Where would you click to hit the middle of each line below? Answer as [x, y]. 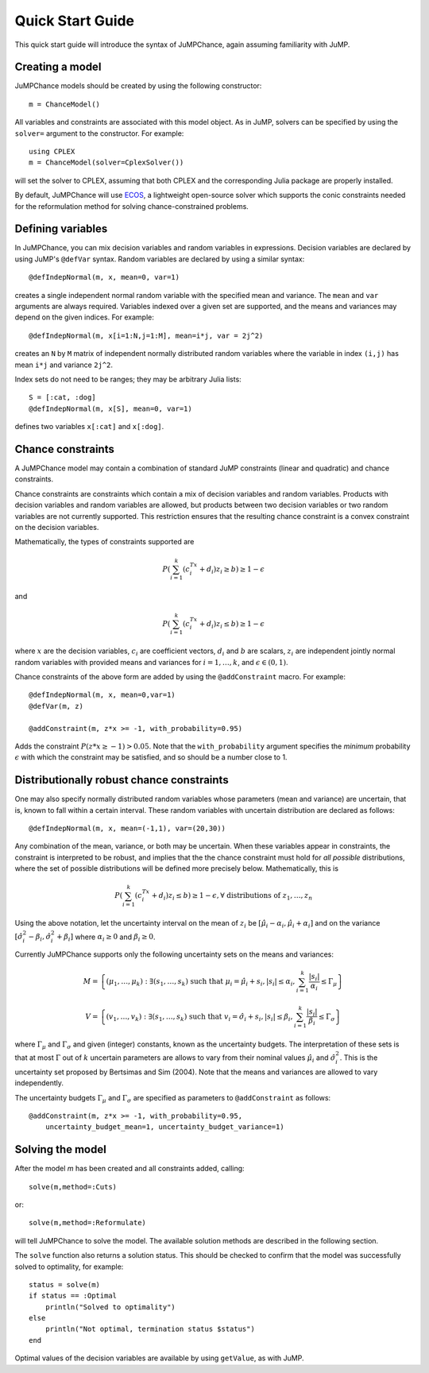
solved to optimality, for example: [69, 1267]
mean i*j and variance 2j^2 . [64, 365]
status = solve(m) [65, 1284]
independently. [39, 1083]
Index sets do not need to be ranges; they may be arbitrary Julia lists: [128, 379]
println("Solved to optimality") [110, 1307]
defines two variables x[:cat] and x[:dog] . [89, 427]
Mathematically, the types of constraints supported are [104, 542]
